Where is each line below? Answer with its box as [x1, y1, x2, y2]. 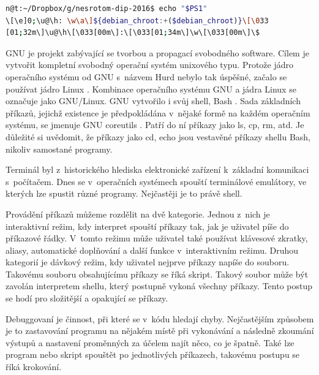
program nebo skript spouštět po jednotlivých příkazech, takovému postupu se [6, 348, 300, 361]
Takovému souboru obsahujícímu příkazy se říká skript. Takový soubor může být [6, 267, 309, 280]
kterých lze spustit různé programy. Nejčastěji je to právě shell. [6, 187, 242, 200]
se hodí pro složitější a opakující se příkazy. [6, 292, 168, 305]
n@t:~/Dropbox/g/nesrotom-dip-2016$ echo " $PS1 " [6, 4, 208, 13]
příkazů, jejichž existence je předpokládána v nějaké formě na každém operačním [6, 106, 310, 119]
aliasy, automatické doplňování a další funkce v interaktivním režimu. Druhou [6, 243, 299, 256]
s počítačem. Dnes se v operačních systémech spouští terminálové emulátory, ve [6, 175, 307, 187]
